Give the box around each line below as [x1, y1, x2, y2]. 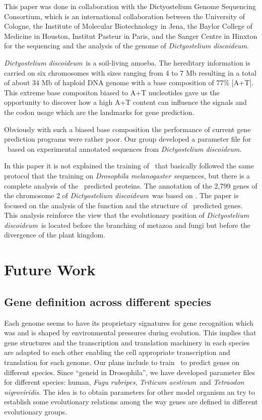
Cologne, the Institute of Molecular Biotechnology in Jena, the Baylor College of [4, 21, 253, 31]
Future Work [4, 259, 96, 280]
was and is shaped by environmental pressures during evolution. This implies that [4, 327, 256, 338]
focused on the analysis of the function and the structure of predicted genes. [4, 200, 243, 210]
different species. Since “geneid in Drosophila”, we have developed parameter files [4, 367, 255, 377]
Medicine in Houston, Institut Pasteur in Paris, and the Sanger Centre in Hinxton [4, 30, 257, 41]
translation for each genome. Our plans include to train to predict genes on [4, 357, 240, 368]
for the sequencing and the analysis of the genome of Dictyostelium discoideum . [4, 40, 249, 51]
